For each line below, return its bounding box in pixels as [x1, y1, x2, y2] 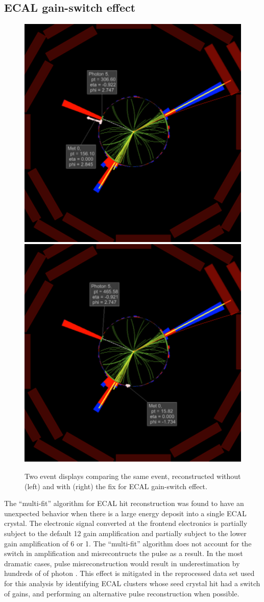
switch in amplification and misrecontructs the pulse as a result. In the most [4, 548, 243, 559]
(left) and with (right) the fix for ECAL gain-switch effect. [25, 480, 207, 491]
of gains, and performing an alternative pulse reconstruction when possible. [4, 588, 239, 598]
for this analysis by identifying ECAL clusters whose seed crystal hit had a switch [4, 577, 260, 588]
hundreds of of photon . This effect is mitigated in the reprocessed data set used [4, 568, 255, 579]
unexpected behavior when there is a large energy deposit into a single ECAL [4, 508, 247, 518]
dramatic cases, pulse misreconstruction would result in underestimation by [4, 558, 240, 568]
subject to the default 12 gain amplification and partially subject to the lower [4, 527, 247, 538]
